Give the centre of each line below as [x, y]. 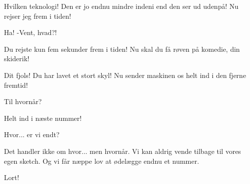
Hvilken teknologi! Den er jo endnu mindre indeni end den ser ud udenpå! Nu [121, 6]
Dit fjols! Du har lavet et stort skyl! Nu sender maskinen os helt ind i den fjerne [125, 75]
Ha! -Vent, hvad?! [30, 32]
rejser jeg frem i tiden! [38, 16]
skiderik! [17, 58]
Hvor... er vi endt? [32, 134]
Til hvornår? [23, 101]
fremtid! [16, 85]
